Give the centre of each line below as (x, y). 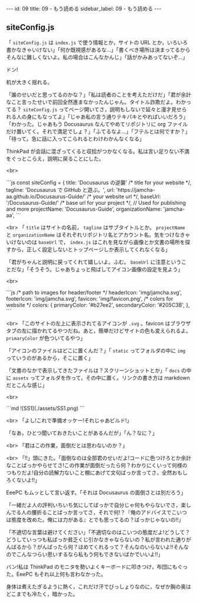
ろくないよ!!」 (23, 480)
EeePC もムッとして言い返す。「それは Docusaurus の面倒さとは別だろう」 (96, 492)
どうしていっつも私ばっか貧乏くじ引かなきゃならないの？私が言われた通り (96, 539)
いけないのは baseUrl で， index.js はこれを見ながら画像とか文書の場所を (96, 242)
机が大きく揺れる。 (29, 82)
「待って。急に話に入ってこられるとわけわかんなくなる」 (76, 139)
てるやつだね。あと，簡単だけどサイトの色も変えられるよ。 (119, 331)
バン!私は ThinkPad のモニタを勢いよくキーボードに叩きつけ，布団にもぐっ (97, 567)
